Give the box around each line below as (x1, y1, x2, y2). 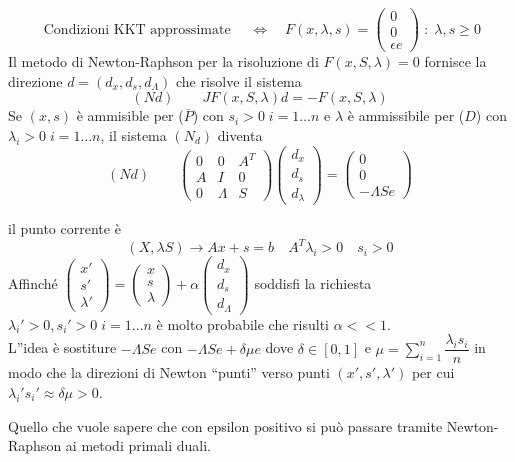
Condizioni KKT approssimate (43, 22, 231, 37)
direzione (8, 70, 63, 91)
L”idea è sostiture (8, 337, 117, 358)
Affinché (8, 272, 58, 293)
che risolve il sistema (175, 70, 302, 91)
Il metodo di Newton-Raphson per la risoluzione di (8, 51, 319, 72)
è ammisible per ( (76, 105, 184, 126)
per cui (411, 362, 455, 383)
